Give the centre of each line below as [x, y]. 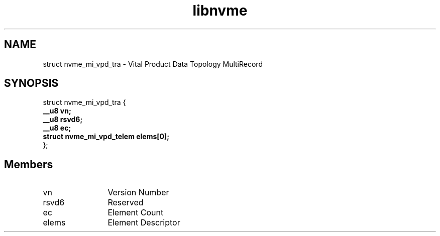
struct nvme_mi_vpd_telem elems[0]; [106, 137]
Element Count [136, 213]
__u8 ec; [57, 128]
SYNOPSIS [31, 83]
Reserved [126, 203]
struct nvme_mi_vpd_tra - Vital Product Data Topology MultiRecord [153, 64]
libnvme [220, 11]
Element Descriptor [144, 223]
